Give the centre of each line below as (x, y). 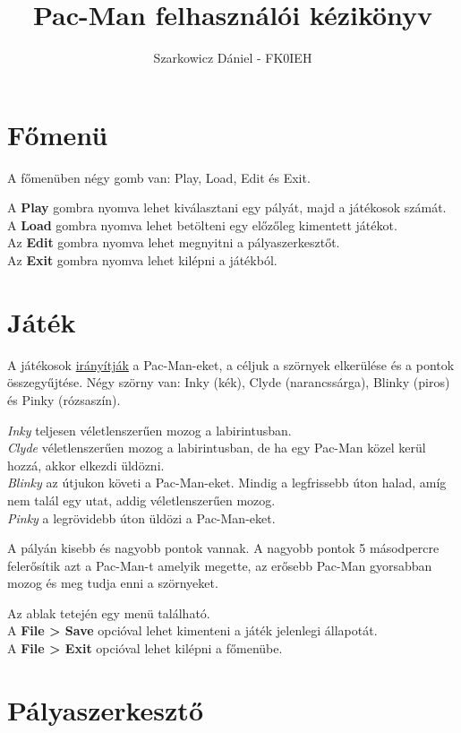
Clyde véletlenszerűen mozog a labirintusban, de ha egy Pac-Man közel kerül (217, 448)
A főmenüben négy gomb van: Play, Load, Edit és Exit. (159, 177)
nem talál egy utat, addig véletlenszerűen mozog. (141, 500)
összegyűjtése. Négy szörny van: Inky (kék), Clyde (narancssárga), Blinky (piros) (229, 382)
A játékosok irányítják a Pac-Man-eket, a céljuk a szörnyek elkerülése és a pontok (231, 364)
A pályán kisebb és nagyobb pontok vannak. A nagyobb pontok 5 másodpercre (223, 548)
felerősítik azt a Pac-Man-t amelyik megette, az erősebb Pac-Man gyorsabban (220, 565)
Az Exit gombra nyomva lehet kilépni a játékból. (142, 260)
